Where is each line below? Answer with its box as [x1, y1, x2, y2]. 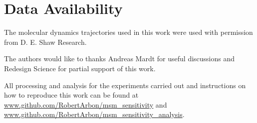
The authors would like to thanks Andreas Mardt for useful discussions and [4, 53, 235, 64]
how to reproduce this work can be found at [4, 90, 139, 100]
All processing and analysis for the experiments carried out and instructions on [4, 80, 246, 90]
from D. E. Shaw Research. [4, 36, 87, 47]
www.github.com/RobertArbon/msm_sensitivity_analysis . [4, 109, 185, 120]
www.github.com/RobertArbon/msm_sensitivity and [4, 99, 167, 110]
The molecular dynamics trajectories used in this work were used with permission [4, 27, 253, 37]
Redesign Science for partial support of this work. [4, 63, 156, 73]
